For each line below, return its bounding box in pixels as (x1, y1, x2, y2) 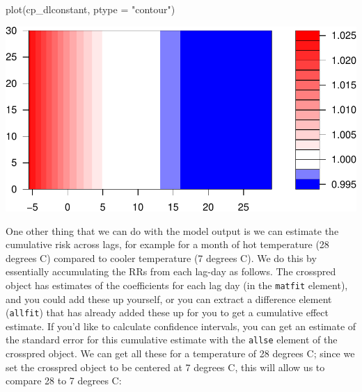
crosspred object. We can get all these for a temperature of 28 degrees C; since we (6, 346, 355, 361)
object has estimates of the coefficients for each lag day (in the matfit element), (6, 277, 348, 292)
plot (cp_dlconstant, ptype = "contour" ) (6, 2, 175, 16)
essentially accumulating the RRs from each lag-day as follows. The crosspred (6, 264, 336, 279)
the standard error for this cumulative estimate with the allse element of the (6, 332, 338, 347)
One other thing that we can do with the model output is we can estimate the (6, 223, 339, 238)
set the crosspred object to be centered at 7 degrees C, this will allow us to (6, 359, 325, 374)
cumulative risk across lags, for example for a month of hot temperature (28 (6, 237, 329, 252)
